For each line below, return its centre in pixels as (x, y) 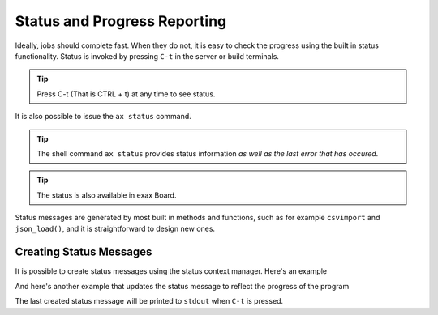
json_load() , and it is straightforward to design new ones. (115, 229)
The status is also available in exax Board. (107, 195)
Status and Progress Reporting (121, 21)
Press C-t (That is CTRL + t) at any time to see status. (126, 94)
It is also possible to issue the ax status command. (103, 117)
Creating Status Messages (84, 252)
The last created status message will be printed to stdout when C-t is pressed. (149, 301)
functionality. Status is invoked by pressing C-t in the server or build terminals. (147, 56)
